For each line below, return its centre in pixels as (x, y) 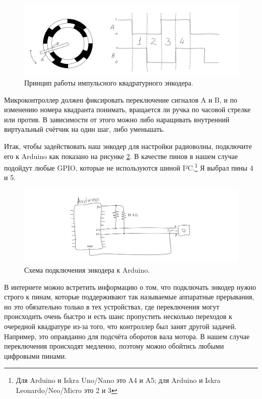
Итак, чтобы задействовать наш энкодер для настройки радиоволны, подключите (128, 146)
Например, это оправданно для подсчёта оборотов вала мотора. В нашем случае (127, 336)
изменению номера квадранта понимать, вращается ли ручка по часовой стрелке (127, 109)
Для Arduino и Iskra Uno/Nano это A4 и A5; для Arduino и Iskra (118, 380)
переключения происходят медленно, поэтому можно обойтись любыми (114, 346)
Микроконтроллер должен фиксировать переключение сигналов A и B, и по (121, 99)
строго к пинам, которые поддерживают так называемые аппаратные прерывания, (129, 297)
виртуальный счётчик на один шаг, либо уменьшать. (84, 129)
